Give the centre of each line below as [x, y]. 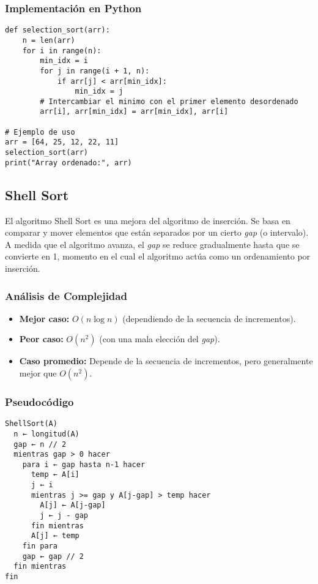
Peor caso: [41, 339]
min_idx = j [99, 92]
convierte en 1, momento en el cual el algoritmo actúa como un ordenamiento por [158, 256]
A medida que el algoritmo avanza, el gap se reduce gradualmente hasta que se [152, 244]
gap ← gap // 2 [53, 556]
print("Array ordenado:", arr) [68, 163]
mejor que [38, 372]
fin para [40, 546]
